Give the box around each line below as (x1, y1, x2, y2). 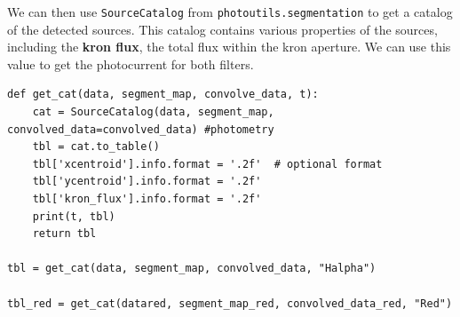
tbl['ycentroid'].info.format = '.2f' (32, 175, 262, 188)
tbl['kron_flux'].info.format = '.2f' (32, 193, 262, 205)
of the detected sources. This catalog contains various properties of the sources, (7, 20, 438, 38)
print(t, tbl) (32, 210, 115, 223)
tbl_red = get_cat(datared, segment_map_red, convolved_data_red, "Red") (7, 297, 453, 310)
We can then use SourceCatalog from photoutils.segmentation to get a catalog (7, 3, 453, 20)
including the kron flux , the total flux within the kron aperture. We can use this (7, 37, 451, 56)
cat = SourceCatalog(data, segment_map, (32, 106, 274, 119)
